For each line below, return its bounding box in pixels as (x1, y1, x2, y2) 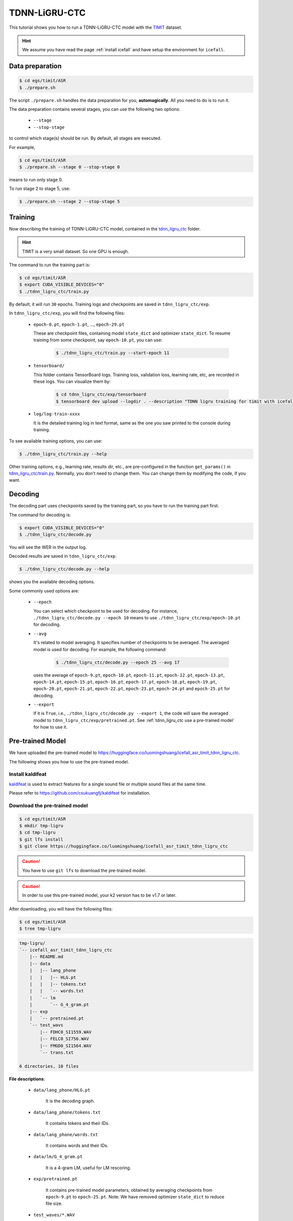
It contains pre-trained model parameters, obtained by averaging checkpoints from (45, 1187, 212, 1193)
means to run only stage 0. (9, 177, 63, 183)
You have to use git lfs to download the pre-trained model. (22, 867, 146, 873)
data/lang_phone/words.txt (33, 1132, 98, 1137)
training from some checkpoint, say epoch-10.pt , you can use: (33, 337, 163, 343)
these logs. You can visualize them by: (33, 379, 111, 384)
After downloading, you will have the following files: (9, 906, 113, 912)
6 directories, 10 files (19, 1063, 79, 1069)
